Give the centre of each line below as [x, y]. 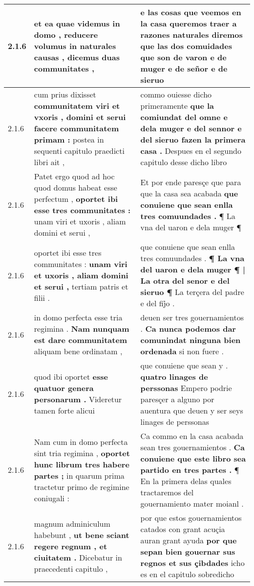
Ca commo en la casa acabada [192, 436]
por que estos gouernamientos [191, 518]
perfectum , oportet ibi [76, 199]
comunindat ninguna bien [190, 340]
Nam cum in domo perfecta [81, 441]
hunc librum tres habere [82, 464]
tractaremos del [167, 492]
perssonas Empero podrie [186, 388]
